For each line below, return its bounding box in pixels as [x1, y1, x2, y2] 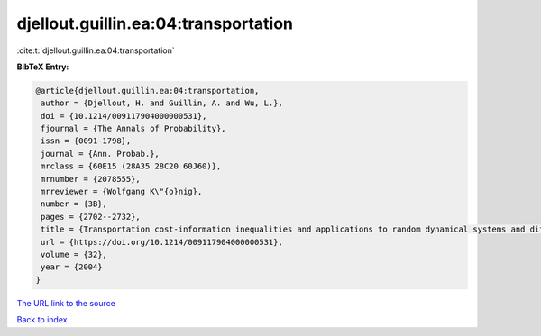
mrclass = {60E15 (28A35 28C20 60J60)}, [41, 161, 222, 171]
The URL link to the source [16, 297, 116, 308]
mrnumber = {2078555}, [41, 174, 142, 184]
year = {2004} [41, 262, 103, 272]
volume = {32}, [41, 250, 108, 259]
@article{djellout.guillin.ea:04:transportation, [35, 86, 260, 95]
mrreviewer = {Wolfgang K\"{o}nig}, [41, 186, 203, 197]
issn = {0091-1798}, [41, 136, 132, 146]
